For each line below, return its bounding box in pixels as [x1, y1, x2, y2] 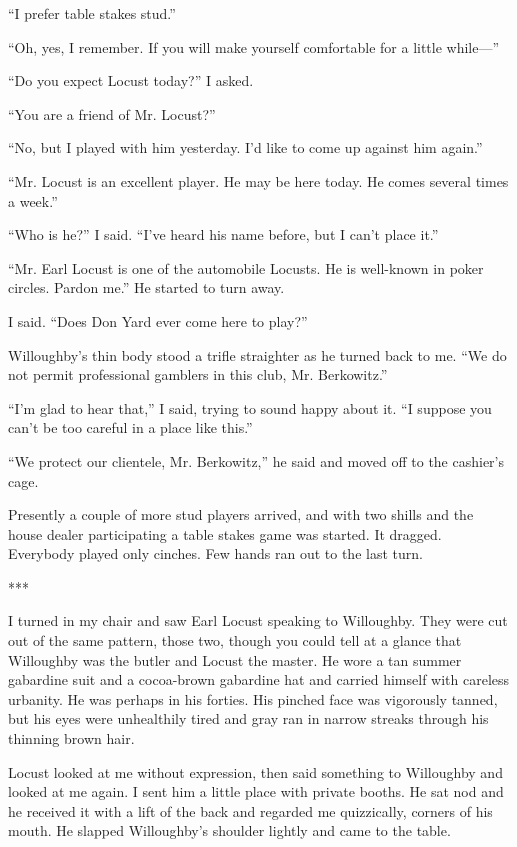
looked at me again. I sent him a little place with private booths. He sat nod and [8, 781, 504, 802]
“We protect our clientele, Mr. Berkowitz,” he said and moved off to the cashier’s [8, 450, 505, 471]
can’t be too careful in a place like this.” [8, 417, 253, 438]
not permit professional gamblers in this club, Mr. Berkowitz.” [8, 364, 388, 385]
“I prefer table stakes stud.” [8, 3, 176, 23]
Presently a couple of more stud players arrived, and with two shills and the [8, 504, 474, 525]
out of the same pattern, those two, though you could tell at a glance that [8, 630, 462, 651]
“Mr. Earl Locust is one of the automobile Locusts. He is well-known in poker [8, 257, 484, 278]
